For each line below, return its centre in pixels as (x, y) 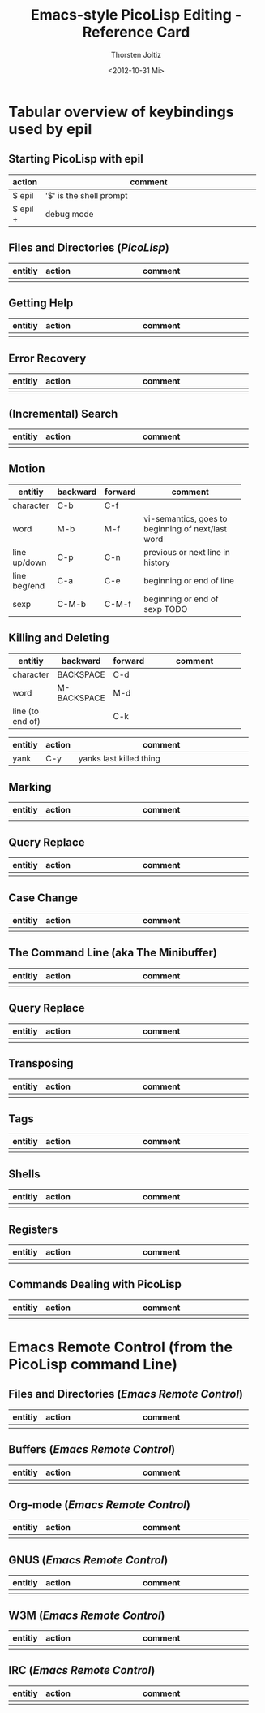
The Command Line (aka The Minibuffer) (113, 953)
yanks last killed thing (119, 758)
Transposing (41, 1063)
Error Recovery (47, 358)
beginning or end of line (189, 580)
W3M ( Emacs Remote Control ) (87, 1615)
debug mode (69, 214)
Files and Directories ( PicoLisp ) (89, 248)
